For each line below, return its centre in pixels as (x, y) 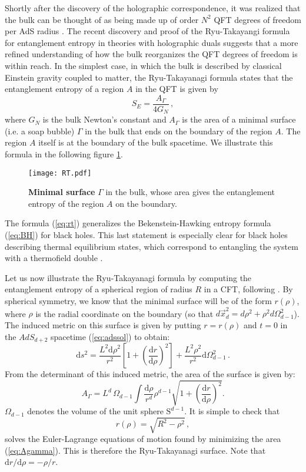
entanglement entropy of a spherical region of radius (99, 289)
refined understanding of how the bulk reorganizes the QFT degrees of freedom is (151, 54)
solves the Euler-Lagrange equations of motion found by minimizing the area (143, 439)
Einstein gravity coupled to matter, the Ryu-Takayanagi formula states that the (149, 77)
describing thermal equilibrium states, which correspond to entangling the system (152, 246)
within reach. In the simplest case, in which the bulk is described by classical (143, 65)
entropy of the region (66, 203)
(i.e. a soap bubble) (40, 131)
